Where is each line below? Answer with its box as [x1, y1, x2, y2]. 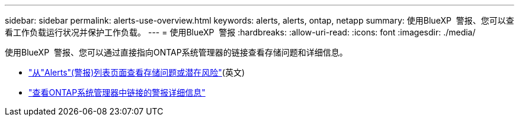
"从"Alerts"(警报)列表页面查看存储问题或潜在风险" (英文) [28, 67, 245, 77]
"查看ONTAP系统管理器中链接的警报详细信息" [28, 87, 206, 97]
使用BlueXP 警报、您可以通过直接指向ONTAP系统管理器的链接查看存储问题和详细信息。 [5, 47, 348, 57]
